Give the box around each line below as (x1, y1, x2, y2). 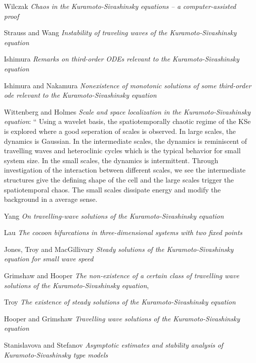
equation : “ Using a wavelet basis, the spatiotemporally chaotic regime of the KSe (4, 116, 251, 126)
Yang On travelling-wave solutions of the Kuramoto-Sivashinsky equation (4, 210, 224, 221)
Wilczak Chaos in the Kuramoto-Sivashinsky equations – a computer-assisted (4, 1, 236, 11)
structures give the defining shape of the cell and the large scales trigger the (4, 174, 234, 184)
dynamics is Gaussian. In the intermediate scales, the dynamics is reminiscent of (4, 135, 247, 146)
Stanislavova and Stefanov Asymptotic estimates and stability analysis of (4, 340, 223, 350)
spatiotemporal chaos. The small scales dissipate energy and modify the (4, 184, 221, 194)
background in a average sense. (4, 194, 97, 204)
